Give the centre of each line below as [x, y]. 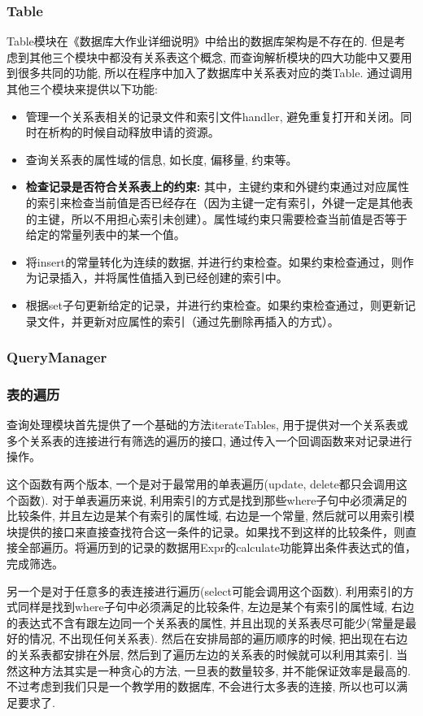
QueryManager [57, 357]
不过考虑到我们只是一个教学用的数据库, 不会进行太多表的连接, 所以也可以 [202, 686]
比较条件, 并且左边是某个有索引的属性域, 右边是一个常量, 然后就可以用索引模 [211, 516]
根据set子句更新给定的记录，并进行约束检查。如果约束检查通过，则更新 [215, 304]
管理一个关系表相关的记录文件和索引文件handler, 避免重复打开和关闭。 [213, 116]
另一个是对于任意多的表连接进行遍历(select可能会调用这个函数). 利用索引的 [205, 590]
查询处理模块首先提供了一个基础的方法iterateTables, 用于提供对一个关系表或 [207, 425]
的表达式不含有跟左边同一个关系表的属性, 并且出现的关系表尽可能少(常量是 [206, 622]
